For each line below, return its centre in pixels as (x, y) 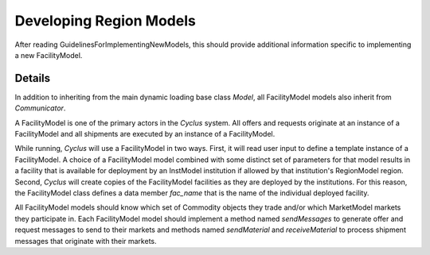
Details (33, 78)
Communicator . (40, 108)
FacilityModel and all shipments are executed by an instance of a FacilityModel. (145, 134)
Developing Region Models (106, 21)
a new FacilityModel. (49, 55)
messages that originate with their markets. (86, 241)
